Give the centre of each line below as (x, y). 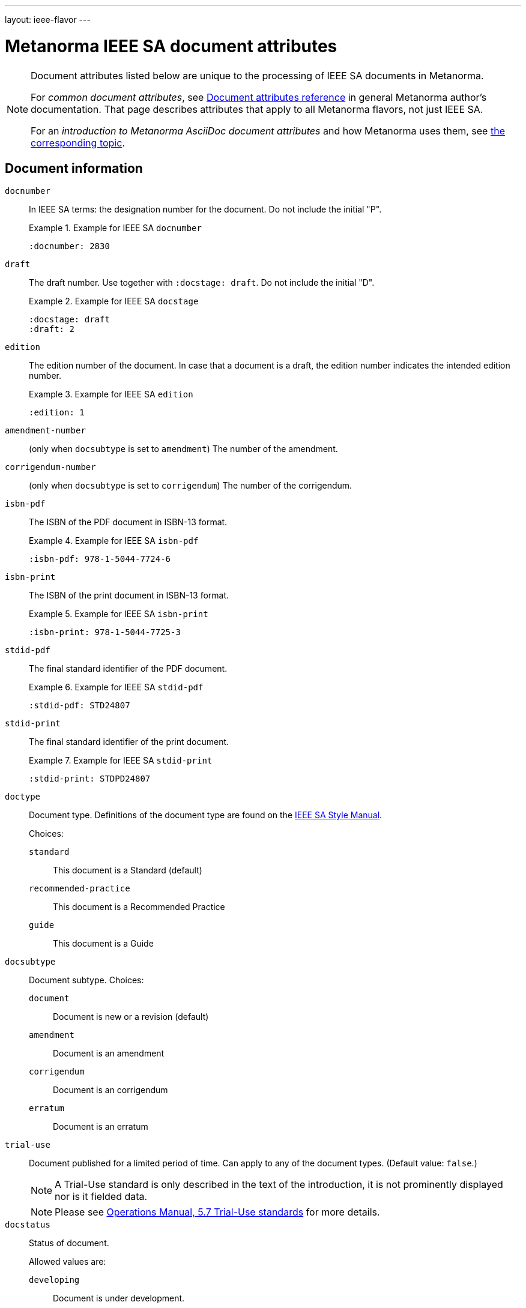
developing (54, 1280)
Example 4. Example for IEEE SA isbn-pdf (114, 541)
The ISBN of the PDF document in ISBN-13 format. (128, 522)
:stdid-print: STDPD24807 (90, 779)
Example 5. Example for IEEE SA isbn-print (119, 614)
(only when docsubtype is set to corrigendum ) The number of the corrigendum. (191, 486)
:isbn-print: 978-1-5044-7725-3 (105, 632)
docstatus (28, 1225)
